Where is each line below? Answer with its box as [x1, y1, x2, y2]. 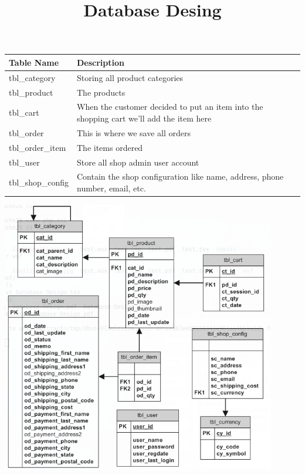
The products [77, 86, 126, 98]
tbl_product [9, 86, 53, 98]
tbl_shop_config [9, 176, 69, 188]
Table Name [9, 56, 59, 68]
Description [77, 56, 125, 68]
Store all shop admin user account [77, 156, 199, 168]
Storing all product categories [77, 71, 184, 83]
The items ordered [77, 141, 143, 153]
